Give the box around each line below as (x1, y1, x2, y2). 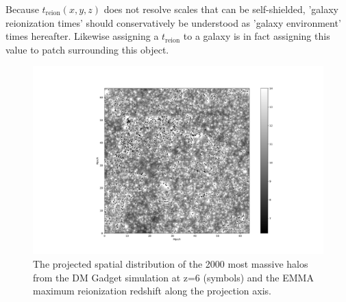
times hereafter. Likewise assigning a (5, 29, 159, 43)
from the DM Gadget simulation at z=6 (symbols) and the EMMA (33, 270, 314, 284)
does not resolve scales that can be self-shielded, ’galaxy (103, 2, 338, 16)
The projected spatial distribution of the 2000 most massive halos (33, 257, 308, 271)
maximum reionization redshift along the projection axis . (33, 283, 271, 298)
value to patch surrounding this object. (5, 42, 169, 56)
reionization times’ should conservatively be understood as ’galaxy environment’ (5, 15, 341, 30)
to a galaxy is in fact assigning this (183, 29, 330, 43)
